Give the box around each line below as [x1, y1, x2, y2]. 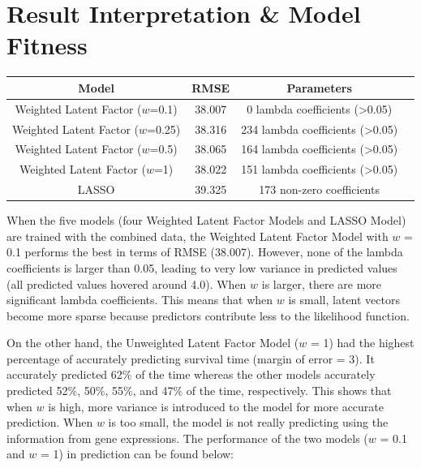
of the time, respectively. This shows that [186, 382, 392, 399]
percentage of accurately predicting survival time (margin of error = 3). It [6, 350, 375, 367]
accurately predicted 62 [6, 366, 122, 383]
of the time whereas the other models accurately [135, 366, 376, 383]
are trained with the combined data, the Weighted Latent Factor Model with [6, 227, 389, 244]
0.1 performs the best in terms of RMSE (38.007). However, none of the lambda [6, 243, 403, 260]
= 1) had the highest [310, 334, 415, 351]
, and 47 [132, 382, 174, 399]
